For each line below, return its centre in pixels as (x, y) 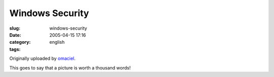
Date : (15, 35)
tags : (15, 49)
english (57, 42)
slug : (15, 28)
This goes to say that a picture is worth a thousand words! (70, 67)
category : (20, 42)
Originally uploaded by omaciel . (42, 58)
